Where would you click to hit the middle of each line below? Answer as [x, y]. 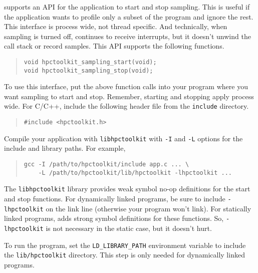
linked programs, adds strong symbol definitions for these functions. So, [114, 218]
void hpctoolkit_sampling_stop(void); [88, 70]
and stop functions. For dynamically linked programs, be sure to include [115, 198]
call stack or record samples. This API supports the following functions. [114, 46]
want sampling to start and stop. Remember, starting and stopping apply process [129, 96]
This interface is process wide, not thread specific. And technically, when [116, 26]
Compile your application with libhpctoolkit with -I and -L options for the [123, 138]
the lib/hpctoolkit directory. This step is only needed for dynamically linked [124, 255]
